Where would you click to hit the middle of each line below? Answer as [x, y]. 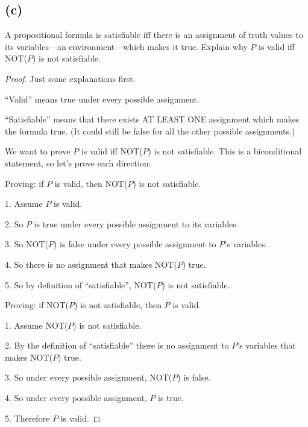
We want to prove [38, 151]
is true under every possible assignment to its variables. [136, 223]
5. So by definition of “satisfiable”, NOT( [81, 284]
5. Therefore [27, 418]
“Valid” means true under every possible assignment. [102, 99]
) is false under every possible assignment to [135, 244]
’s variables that [267, 345]
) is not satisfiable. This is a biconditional [225, 151]
